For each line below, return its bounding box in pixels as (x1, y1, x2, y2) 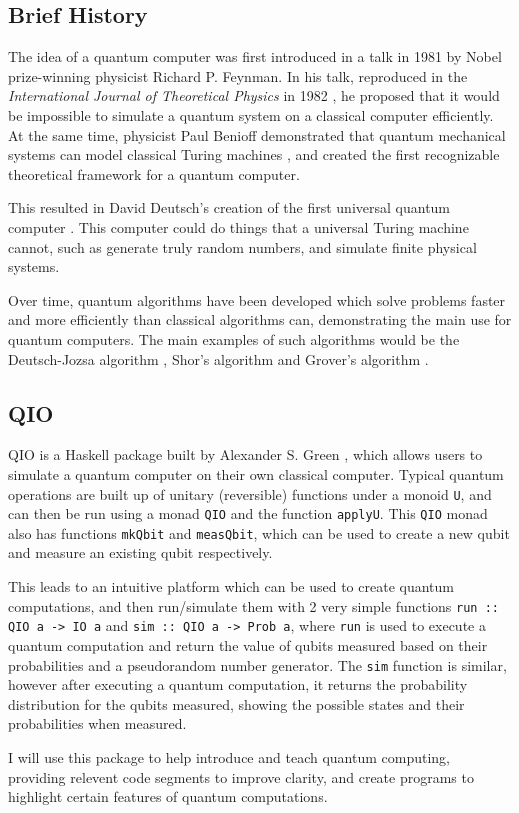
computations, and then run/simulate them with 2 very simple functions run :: (8, 595, 499, 616)
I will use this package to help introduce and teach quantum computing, (8, 747, 450, 767)
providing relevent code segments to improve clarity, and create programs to (8, 766, 474, 787)
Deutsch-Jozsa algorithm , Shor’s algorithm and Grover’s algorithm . (8, 348, 429, 369)
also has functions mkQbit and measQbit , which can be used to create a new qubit (8, 522, 510, 543)
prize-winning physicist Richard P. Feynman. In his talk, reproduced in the (8, 65, 468, 86)
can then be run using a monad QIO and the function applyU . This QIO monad (8, 503, 488, 524)
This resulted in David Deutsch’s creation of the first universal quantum (8, 197, 451, 218)
